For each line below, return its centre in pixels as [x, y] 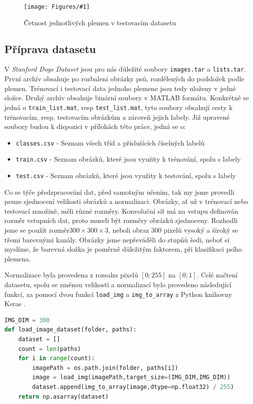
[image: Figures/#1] [57, 7]
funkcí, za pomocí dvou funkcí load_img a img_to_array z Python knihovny [118, 294]
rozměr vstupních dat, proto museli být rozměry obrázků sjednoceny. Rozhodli [121, 220]
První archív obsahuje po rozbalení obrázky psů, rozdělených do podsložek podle [124, 79]
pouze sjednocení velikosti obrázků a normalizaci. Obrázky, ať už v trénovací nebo [126, 201]
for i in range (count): [57, 358]
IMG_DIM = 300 [27, 320]
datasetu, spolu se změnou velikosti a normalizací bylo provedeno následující [118, 285]
